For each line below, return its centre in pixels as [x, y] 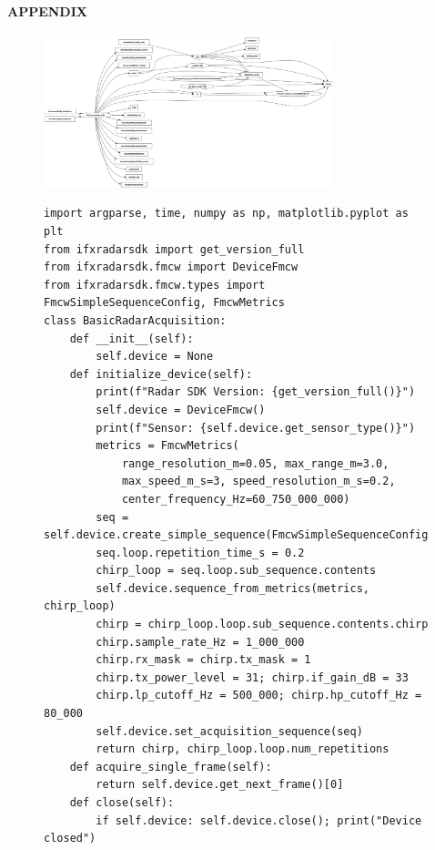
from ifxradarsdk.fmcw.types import [155, 285]
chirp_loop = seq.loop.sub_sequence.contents [236, 571]
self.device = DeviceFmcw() [181, 410]
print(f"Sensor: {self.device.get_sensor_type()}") [256, 428]
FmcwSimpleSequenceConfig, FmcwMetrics [164, 303]
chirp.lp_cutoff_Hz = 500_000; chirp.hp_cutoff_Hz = [259, 696]
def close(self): [122, 803]
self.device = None [155, 357]
